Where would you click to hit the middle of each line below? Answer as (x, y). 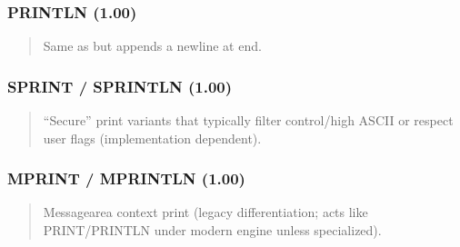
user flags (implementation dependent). (152, 138)
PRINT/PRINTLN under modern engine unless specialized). (212, 230)
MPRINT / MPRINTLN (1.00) (126, 178)
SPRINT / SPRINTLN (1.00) (120, 86)
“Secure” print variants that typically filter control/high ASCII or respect (248, 120)
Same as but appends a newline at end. (152, 46)
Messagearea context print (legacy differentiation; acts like (205, 212)
